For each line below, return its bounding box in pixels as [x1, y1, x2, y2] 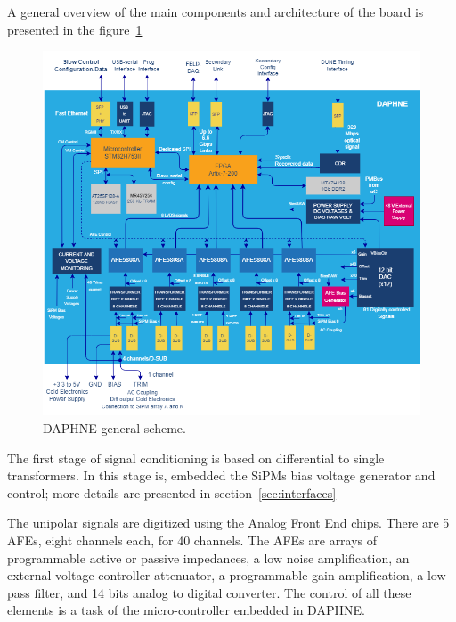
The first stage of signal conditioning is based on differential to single [7, 448, 385, 467]
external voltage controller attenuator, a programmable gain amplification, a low [7, 566, 446, 585]
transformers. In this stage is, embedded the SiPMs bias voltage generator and [7, 466, 436, 485]
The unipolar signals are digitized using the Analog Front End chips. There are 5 [7, 513, 450, 532]
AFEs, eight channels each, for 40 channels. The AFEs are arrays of [7, 530, 378, 549]
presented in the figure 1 [7, 20, 142, 38]
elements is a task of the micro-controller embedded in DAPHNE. [7, 601, 365, 619]
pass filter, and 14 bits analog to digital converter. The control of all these [7, 583, 411, 602]
